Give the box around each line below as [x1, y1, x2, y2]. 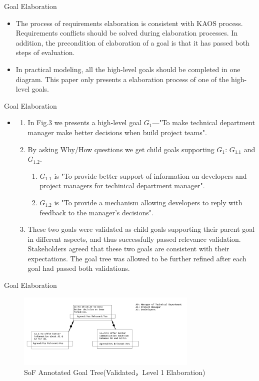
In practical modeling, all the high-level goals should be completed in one [15, 64, 240, 74]
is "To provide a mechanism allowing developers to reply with [54, 197, 242, 207]
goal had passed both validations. [27, 263, 130, 273]
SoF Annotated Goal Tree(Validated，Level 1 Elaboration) [24, 367, 205, 377]
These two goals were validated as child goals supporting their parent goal [27, 224, 255, 234]
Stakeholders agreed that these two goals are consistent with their [27, 243, 229, 254]
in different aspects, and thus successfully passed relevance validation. [27, 233, 241, 244]
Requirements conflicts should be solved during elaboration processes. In [15, 28, 238, 38]
